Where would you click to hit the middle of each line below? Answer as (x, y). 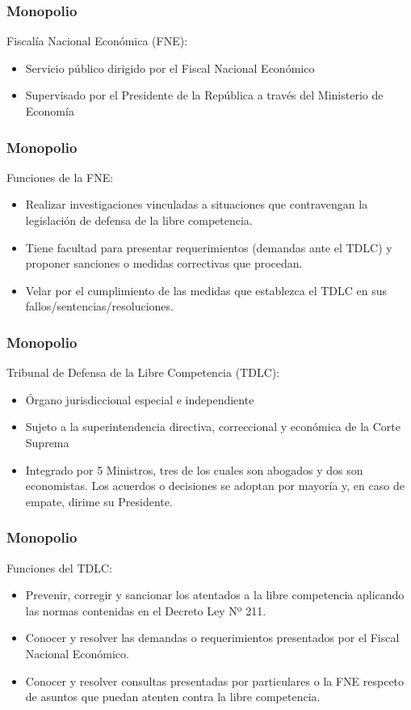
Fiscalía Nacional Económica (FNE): (97, 41)
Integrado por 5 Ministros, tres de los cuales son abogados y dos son (194, 469)
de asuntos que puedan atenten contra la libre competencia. (173, 697)
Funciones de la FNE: (60, 177)
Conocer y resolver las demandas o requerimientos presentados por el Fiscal (212, 638)
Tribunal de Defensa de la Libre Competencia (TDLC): (143, 372)
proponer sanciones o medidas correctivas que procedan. (164, 263)
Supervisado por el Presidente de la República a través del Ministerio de (204, 95)
